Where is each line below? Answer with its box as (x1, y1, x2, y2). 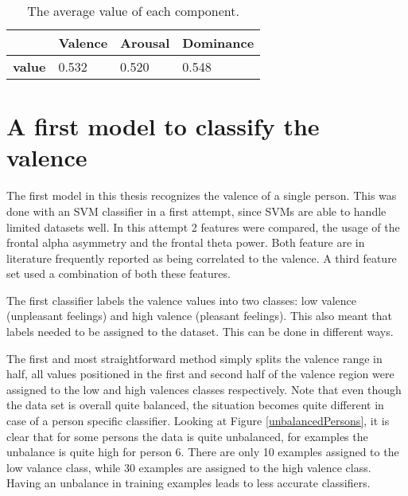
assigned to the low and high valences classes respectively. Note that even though (6, 381, 402, 397)
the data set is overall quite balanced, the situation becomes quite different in (6, 396, 384, 413)
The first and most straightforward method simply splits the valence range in (6, 350, 383, 366)
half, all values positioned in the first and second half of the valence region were (6, 365, 394, 382)
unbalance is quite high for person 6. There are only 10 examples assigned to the (6, 443, 399, 460)
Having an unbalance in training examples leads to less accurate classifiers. (6, 475, 371, 491)
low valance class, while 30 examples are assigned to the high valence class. (6, 459, 371, 475)
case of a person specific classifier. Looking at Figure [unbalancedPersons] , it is (6, 412, 390, 429)
